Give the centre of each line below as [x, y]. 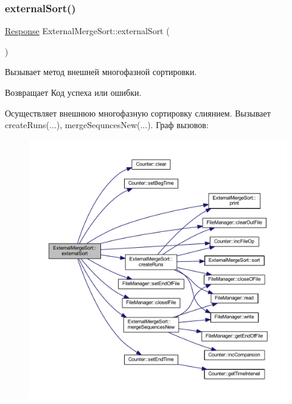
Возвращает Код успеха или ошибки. [73, 92]
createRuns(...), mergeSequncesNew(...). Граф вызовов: [107, 125]
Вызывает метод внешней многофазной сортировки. [101, 72]
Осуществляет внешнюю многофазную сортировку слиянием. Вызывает [138, 113]
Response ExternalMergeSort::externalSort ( [87, 31]
